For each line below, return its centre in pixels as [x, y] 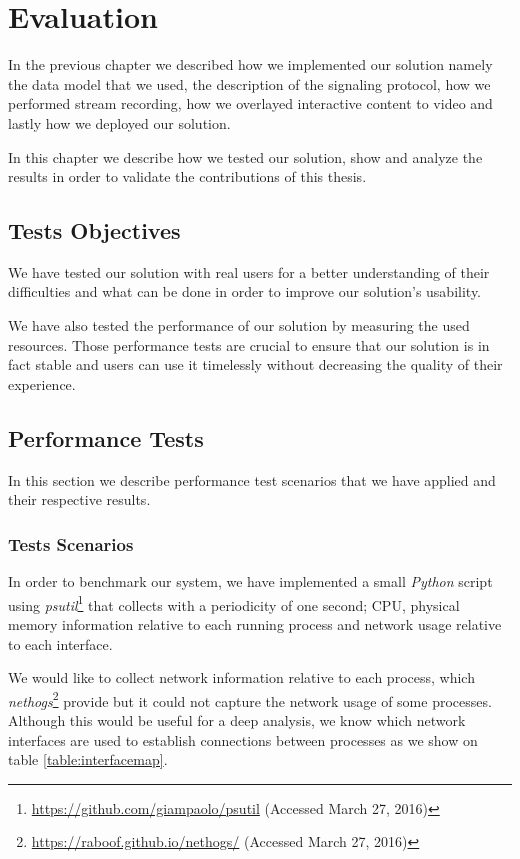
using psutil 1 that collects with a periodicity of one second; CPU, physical [234, 603]
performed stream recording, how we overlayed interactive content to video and [250, 103]
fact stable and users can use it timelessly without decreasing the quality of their [255, 364]
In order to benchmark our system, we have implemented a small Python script [250, 581]
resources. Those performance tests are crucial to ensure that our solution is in [249, 344]
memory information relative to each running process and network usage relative [255, 623]
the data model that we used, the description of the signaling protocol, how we [249, 83]
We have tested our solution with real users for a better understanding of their [249, 271]
